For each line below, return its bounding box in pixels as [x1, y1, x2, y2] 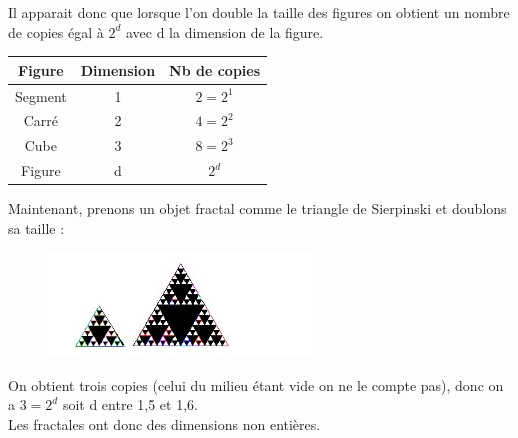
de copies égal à [8, 21, 104, 42]
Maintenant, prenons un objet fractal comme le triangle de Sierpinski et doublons [8, 198, 507, 219]
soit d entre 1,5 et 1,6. [62, 394, 198, 415]
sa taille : [8, 217, 65, 238]
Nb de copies [169, 59, 261, 80]
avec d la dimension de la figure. [125, 21, 324, 42]
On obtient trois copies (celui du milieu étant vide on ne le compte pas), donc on [8, 374, 504, 395]
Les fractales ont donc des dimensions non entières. [8, 414, 321, 435]
